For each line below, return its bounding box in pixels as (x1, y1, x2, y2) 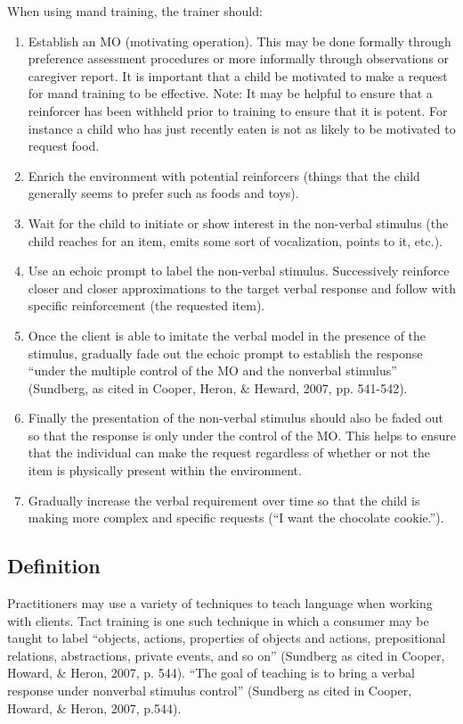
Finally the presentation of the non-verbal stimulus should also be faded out (28, 408, 443, 427)
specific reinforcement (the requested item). (28, 296, 265, 315)
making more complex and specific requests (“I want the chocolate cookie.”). (28, 508, 444, 527)
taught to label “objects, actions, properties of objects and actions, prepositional (7, 629, 446, 647)
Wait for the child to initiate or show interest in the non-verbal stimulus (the (28, 213, 449, 232)
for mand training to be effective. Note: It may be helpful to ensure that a (28, 84, 433, 103)
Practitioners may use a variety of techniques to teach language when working (7, 594, 433, 613)
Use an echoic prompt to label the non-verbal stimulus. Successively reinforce (28, 261, 450, 280)
